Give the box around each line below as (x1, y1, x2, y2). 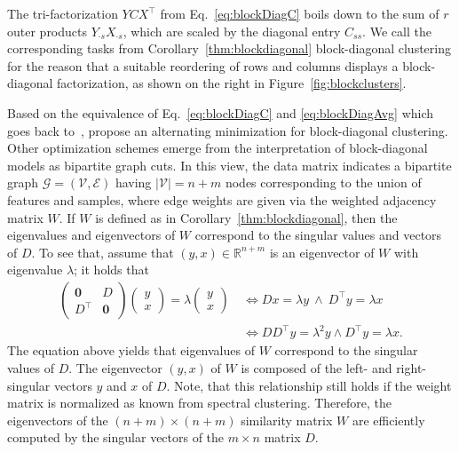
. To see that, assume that (31, 242, 174, 261)
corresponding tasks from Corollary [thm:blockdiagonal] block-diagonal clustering (7, 39, 451, 58)
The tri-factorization (7, 4, 118, 22)
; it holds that (74, 260, 149, 279)
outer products (7, 21, 88, 40)
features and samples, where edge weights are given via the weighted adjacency (7, 190, 437, 209)
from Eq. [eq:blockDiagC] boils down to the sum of (160, 4, 439, 22)
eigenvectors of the (7, 410, 108, 429)
